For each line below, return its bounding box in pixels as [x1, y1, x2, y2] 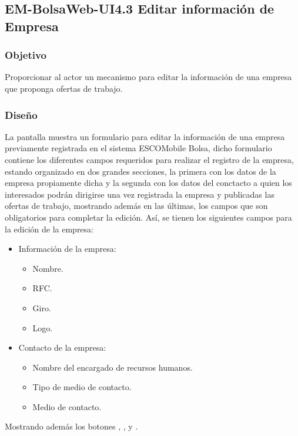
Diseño [5, 107, 38, 122]
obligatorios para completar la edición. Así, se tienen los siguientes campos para [5, 211, 292, 223]
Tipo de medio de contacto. [32, 381, 132, 393]
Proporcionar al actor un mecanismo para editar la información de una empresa [5, 71, 292, 83]
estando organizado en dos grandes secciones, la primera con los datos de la [5, 165, 276, 177]
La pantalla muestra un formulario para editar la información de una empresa [5, 130, 285, 142]
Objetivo [5, 48, 46, 62]
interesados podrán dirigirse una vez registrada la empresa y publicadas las [5, 188, 274, 200]
